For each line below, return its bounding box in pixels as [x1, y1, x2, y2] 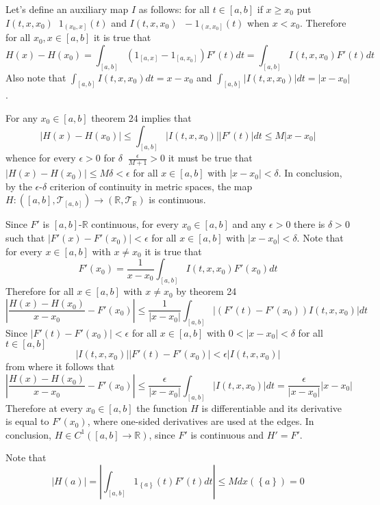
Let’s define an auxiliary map [5, 2, 129, 16]
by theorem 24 [176, 284, 237, 298]
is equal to [5, 414, 49, 428]
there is [294, 217, 325, 231]
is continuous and [190, 427, 264, 441]
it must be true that [168, 151, 253, 165]
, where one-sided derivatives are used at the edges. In [87, 414, 314, 428]
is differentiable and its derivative [201, 400, 342, 415]
